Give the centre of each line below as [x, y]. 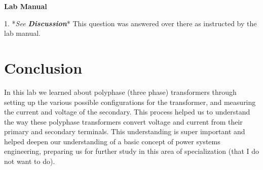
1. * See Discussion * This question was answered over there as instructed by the [130, 23]
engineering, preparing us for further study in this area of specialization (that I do [132, 151]
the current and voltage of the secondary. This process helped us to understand [127, 112]
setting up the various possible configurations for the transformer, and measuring [130, 102]
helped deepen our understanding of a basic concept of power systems [112, 141]
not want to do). [30, 161]
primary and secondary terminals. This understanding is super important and [125, 131]
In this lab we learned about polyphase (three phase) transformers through [120, 92]
